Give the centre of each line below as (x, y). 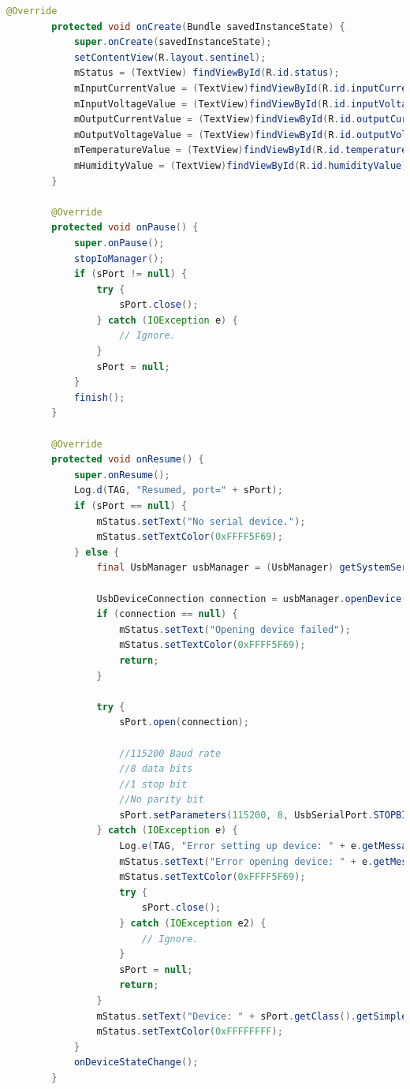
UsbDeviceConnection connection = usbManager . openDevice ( (252, 599)
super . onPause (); (119, 243)
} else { (97, 552)
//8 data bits (156, 769)
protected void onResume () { (128, 460)
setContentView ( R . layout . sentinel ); (170, 57)
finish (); (99, 397)
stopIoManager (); (119, 258)
